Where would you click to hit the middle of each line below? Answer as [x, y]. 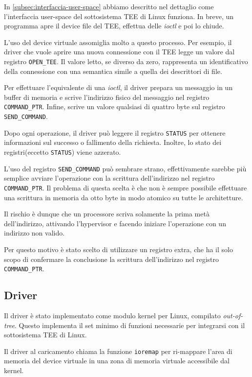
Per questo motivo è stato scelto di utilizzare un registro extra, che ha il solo [118, 249]
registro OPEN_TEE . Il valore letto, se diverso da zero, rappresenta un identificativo [126, 61]
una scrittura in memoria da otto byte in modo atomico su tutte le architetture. [124, 197]
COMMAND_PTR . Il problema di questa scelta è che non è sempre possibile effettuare [126, 187]
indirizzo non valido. [34, 233]
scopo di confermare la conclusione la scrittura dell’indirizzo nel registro [112, 259]
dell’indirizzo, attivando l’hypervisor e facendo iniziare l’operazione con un [115, 223]
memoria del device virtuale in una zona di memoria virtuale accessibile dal [117, 361]
